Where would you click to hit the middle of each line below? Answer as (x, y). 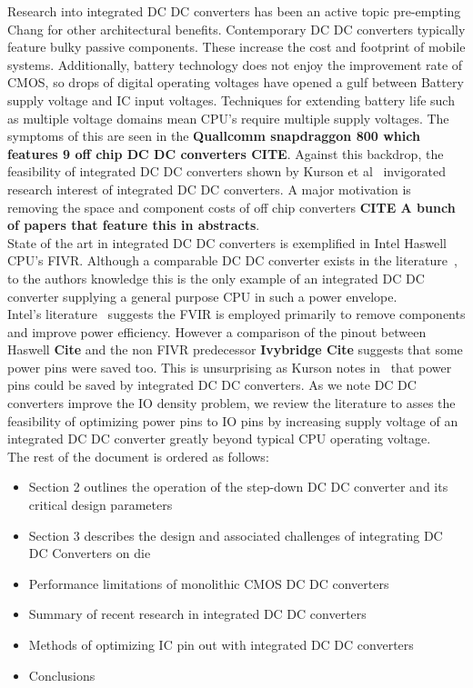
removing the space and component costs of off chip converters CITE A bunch (231, 207)
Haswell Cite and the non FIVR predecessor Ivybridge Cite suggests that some (235, 349)
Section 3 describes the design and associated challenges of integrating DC (236, 535)
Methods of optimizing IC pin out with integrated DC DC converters (221, 644)
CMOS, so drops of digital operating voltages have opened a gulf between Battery (236, 82)
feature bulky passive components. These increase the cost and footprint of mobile (236, 47)
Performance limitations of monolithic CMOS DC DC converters (209, 583)
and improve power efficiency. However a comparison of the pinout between (217, 331)
